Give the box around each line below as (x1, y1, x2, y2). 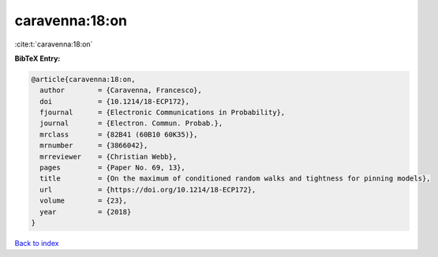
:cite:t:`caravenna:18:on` (14, 39, 93, 49)
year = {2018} (39, 207, 132, 216)
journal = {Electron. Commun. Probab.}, (39, 119, 223, 128)
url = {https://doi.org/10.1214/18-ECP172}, (39, 185, 256, 194)
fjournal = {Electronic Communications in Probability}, (39, 108, 286, 117)
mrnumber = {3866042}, (39, 141, 148, 150)
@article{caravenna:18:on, (31, 75, 136, 84)
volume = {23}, (39, 196, 128, 205)
